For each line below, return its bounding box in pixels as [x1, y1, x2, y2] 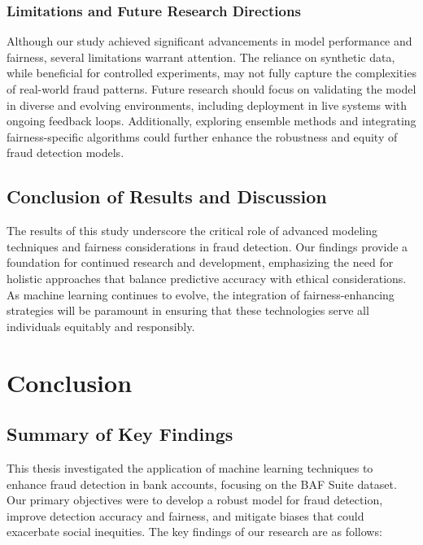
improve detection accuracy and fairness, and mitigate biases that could [7, 507, 364, 524]
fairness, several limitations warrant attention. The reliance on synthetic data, [7, 48, 395, 65]
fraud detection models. [7, 144, 124, 161]
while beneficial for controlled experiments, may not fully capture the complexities [7, 64, 416, 81]
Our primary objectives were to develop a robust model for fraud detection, [7, 491, 383, 508]
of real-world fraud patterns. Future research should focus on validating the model [7, 81, 416, 97]
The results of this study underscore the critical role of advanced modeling [7, 222, 377, 239]
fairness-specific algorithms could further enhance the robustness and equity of [7, 128, 398, 145]
